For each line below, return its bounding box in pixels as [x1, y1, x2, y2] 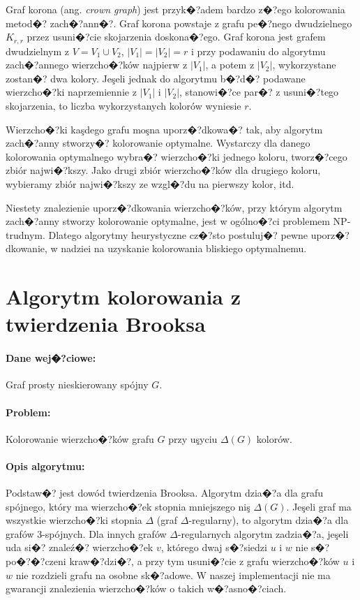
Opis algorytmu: [6, 458, 85, 473]
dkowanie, [6, 241, 47, 256]
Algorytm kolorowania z [6, 282, 241, 311]
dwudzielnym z [6, 43, 69, 58]
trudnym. [6, 227, 45, 242]
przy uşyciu [168, 431, 218, 446]
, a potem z [205, 57, 255, 72]
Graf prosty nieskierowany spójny [6, 377, 149, 392]
